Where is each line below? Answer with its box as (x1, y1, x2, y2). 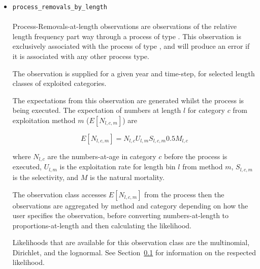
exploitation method (12, 115, 76, 125)
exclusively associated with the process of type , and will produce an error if (12, 41, 250, 51)
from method (182, 161, 223, 172)
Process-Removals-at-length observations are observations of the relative (12, 21, 237, 32)
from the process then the (144, 189, 224, 199)
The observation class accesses (12, 189, 107, 199)
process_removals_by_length (12, 4, 107, 11)
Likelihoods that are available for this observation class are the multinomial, (12, 237, 250, 248)
